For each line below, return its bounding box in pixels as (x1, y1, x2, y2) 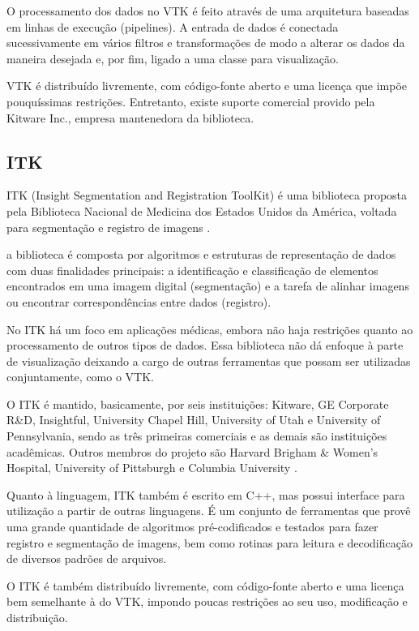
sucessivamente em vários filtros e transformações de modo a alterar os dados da (6, 34, 405, 51)
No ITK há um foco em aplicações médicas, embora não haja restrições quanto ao (6, 320, 413, 337)
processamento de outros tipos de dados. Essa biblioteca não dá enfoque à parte (6, 337, 404, 354)
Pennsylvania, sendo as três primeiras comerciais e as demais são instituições (6, 427, 387, 444)
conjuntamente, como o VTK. (6, 368, 154, 385)
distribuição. (6, 609, 68, 626)
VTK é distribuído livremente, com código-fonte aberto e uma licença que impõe (6, 77, 408, 94)
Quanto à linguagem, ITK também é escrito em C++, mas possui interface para (6, 486, 405, 503)
